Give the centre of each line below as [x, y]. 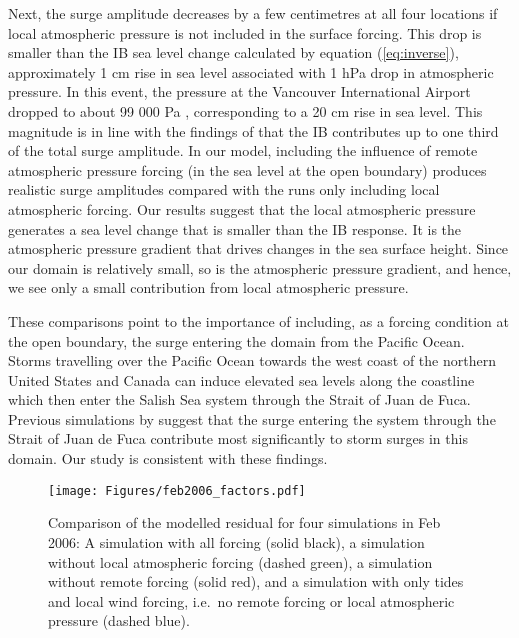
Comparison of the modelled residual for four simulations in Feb [244, 522]
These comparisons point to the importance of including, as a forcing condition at [258, 320]
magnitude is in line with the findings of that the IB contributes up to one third [253, 130]
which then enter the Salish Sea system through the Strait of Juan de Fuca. [239, 399]
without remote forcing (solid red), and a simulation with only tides [256, 581]
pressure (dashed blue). [119, 620]
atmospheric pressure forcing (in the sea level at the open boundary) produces [247, 169]
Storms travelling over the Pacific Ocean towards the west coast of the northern [252, 360]
